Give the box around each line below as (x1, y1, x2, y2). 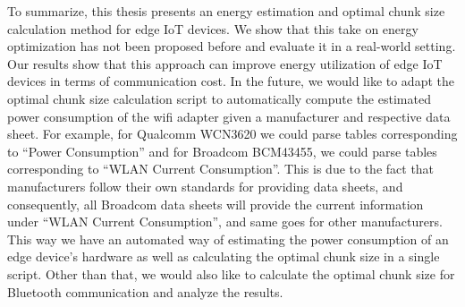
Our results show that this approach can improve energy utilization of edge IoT (7, 54, 443, 72)
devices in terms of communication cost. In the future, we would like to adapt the (7, 72, 454, 90)
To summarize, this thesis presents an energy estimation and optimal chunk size (7, 2, 445, 20)
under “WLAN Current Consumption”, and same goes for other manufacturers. (7, 212, 443, 231)
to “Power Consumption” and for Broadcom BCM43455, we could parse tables (7, 141, 437, 160)
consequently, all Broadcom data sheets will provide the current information (7, 194, 424, 213)
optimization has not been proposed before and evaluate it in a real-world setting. (7, 37, 456, 55)
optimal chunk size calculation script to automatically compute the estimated (7, 89, 431, 107)
